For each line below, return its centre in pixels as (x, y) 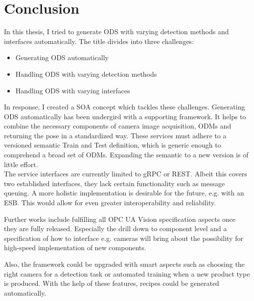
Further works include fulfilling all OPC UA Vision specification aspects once (120, 219)
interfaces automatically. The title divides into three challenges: (99, 41)
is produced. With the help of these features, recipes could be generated (112, 283)
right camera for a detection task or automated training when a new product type (127, 273)
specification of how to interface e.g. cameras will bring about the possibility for (124, 238)
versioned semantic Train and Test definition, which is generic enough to (113, 145)
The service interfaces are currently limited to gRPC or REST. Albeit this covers (126, 174)
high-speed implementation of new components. (75, 247)
